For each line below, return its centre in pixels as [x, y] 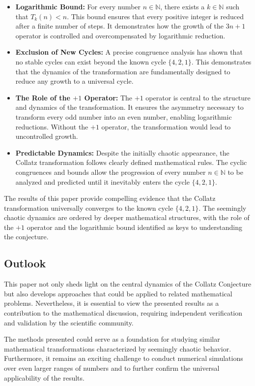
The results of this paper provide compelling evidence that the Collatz [110, 198]
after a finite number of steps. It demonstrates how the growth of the [119, 26]
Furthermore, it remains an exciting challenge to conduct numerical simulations [124, 358]
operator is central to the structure [198, 97]
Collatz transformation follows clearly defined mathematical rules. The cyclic [131, 162]
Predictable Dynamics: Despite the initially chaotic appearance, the [122, 152]
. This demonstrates [221, 61]
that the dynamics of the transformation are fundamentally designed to [123, 71]
